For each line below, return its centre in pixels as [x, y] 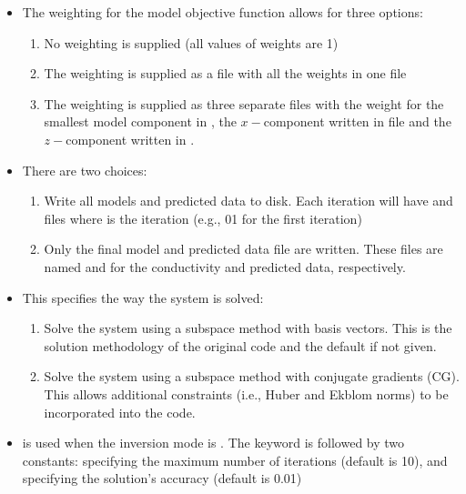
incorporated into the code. [120, 412]
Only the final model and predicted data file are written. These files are [243, 249]
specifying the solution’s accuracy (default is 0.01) [162, 478]
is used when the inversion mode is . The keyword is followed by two [213, 443]
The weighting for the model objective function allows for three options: [223, 12]
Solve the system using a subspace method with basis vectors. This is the [248, 328]
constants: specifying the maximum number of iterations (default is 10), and [235, 460]
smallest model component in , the [140, 121]
